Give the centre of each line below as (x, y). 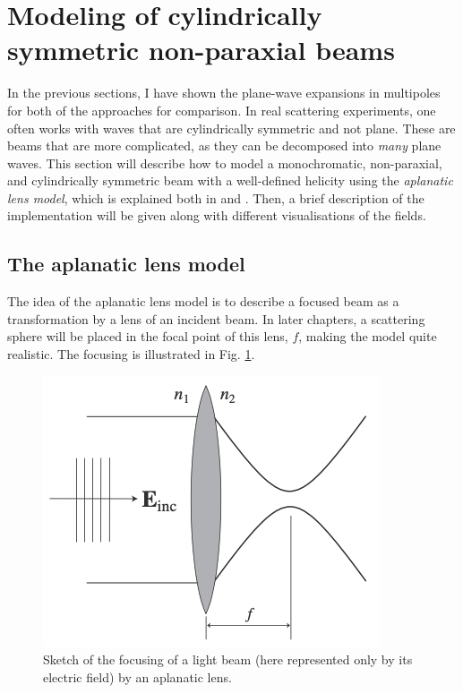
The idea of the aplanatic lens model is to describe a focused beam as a (203, 301)
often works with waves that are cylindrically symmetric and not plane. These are (231, 128)
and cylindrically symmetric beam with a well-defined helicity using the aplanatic (230, 180)
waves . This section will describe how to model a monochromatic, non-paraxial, (225, 163)
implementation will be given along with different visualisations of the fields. (217, 215)
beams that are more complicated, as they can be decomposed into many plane (224, 145)
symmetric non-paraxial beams (201, 50)
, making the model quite (368, 336)
